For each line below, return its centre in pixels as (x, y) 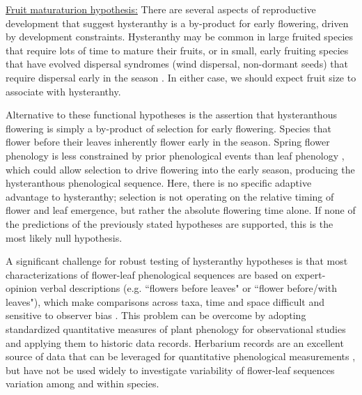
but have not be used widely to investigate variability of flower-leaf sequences (170, 370)
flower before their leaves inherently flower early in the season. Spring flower (168, 142)
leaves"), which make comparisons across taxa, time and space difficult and (165, 301)
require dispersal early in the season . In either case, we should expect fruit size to (181, 77)
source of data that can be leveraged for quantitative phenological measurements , (181, 356)
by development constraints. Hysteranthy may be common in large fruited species (180, 37)
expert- (310, 274)
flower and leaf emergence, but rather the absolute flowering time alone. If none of (181, 210)
